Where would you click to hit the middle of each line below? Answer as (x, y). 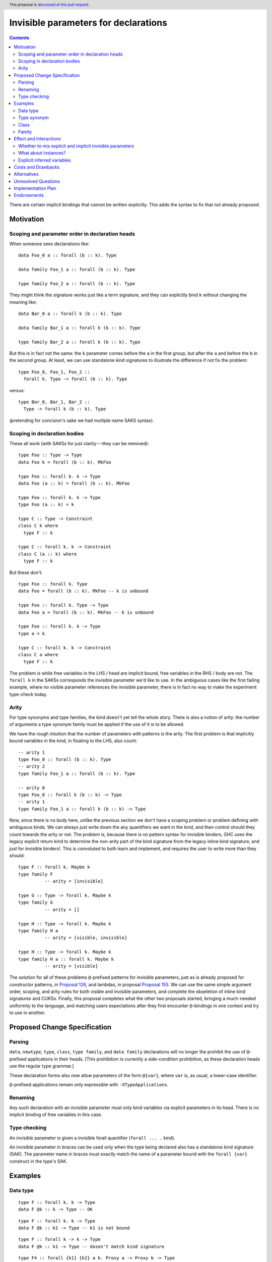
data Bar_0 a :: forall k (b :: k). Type (70, 314)
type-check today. (28, 694)
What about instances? (42, 153)
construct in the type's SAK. (39, 1161)
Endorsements (29, 195)
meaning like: (23, 302)
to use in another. (27, 1013)
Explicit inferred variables (45, 160)
